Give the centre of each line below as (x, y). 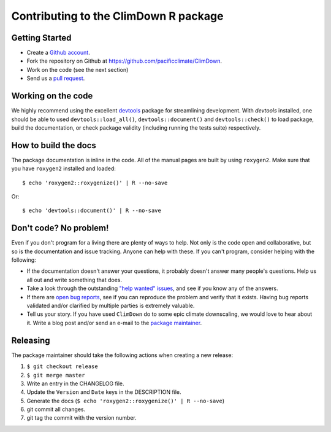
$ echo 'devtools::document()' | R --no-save (92, 211)
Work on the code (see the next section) (78, 69)
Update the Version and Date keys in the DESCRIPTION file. (104, 392)
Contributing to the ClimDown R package (117, 16)
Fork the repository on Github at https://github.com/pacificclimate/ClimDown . (124, 61)
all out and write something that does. (74, 280)
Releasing (31, 340)
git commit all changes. (56, 409)
